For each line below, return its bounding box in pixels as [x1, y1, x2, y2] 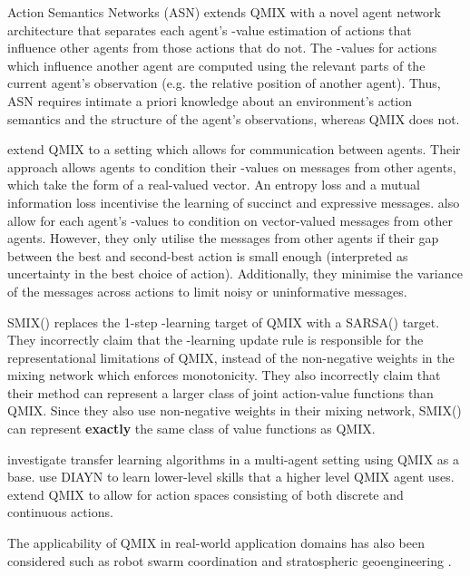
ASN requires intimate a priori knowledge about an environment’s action [7, 91, 413, 110]
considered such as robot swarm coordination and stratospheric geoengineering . [7, 551, 452, 570]
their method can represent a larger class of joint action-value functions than [7, 383, 434, 402]
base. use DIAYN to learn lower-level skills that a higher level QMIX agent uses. [7, 467, 455, 486]
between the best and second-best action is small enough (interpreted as [7, 246, 408, 265]
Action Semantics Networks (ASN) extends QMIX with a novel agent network [7, 3, 441, 21]
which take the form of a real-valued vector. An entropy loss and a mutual [7, 175, 420, 194]
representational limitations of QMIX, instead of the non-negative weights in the [7, 347, 455, 366]
